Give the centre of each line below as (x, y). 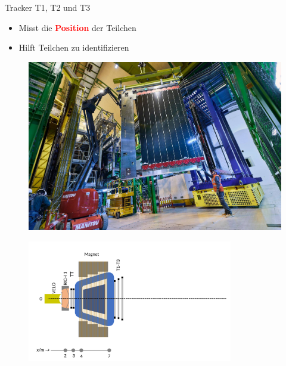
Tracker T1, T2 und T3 (48, 7)
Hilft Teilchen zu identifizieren (74, 47)
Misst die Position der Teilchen (77, 27)
